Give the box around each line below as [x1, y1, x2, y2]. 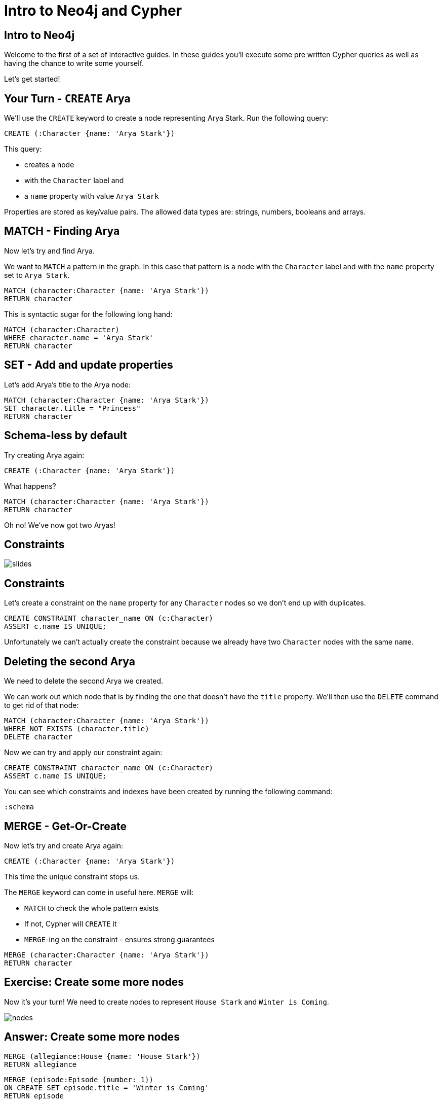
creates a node [24, 160, 74, 169]
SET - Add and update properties [4, 359, 173, 372]
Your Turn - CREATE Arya [4, 92, 131, 105]
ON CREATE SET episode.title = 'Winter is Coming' [4, 1083, 209, 1092]
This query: [4, 145, 42, 154]
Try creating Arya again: [4, 450, 85, 459]
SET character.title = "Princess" [4, 404, 141, 412]
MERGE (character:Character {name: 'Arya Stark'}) [4, 950, 209, 959]
